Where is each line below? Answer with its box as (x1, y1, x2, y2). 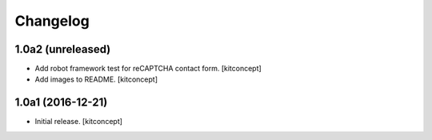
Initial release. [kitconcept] (34, 117, 123, 126)
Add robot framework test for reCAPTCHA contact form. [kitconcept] (34, 64, 262, 74)
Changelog (14, 12, 90, 30)
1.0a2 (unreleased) (14, 42, 111, 56)
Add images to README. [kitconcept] (34, 74, 158, 84)
